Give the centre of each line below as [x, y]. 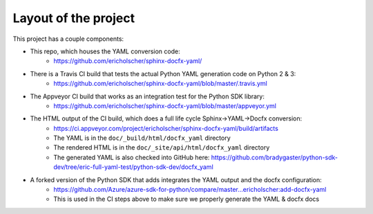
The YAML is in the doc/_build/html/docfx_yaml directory [142, 138]
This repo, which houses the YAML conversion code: [105, 51]
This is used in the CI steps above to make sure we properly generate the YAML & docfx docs [186, 199]
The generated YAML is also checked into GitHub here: [132, 157]
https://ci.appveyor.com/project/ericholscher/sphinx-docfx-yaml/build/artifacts [166, 128]
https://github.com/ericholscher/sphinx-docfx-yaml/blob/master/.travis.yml [160, 84]
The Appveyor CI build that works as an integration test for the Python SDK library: [147, 96]
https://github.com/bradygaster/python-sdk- [275, 157]
